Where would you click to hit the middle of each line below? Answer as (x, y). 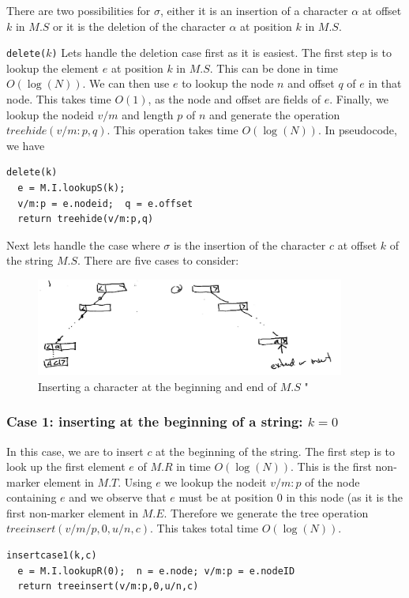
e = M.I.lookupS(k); (71, 188)
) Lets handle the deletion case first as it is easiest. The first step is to (221, 53)
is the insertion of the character (250, 244)
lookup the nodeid (50, 114)
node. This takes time (59, 99)
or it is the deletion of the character (139, 26)
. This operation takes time (173, 130)
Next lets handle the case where (83, 244)
